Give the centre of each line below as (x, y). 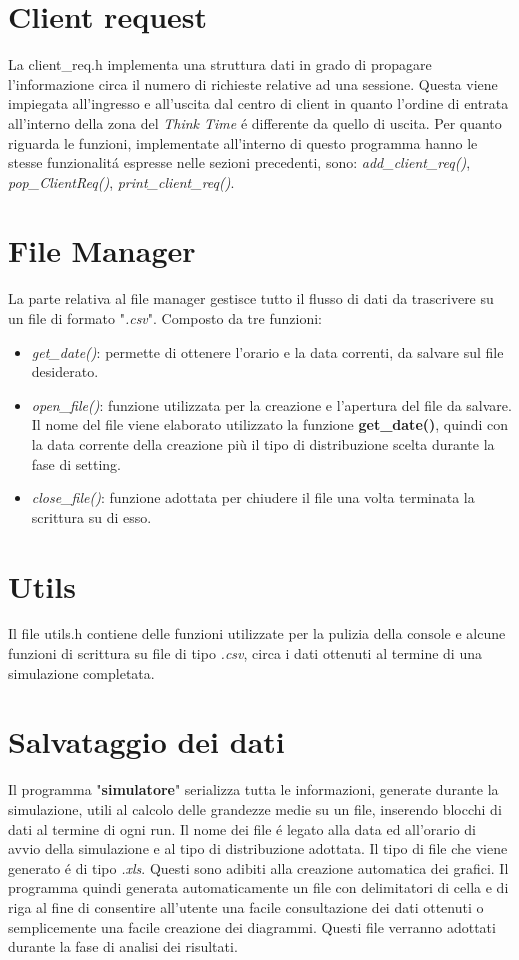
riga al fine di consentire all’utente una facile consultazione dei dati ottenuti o (246, 906)
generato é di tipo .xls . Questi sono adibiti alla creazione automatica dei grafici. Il (258, 867)
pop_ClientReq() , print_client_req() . (121, 181)
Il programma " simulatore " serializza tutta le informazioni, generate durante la (253, 789)
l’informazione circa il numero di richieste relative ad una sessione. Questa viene (253, 83)
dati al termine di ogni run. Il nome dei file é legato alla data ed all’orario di (242, 828)
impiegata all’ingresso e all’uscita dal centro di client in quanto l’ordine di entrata (258, 103)
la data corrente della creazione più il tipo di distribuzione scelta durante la (263, 443)
